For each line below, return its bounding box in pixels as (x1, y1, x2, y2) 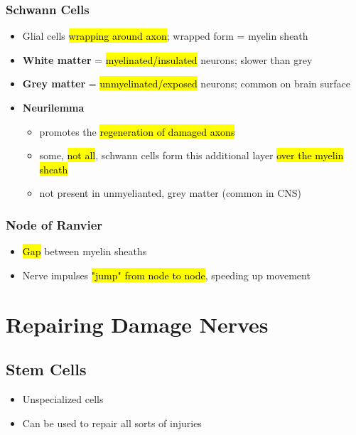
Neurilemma (22, 100, 85, 114)
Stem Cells (6, 358, 87, 380)
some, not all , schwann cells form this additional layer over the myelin (39, 148, 344, 163)
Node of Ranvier (6, 215, 103, 233)
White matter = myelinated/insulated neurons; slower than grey (22, 52, 313, 67)
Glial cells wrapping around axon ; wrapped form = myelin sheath (22, 28, 308, 43)
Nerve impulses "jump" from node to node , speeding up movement (22, 267, 311, 282)
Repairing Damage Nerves (6, 309, 269, 338)
